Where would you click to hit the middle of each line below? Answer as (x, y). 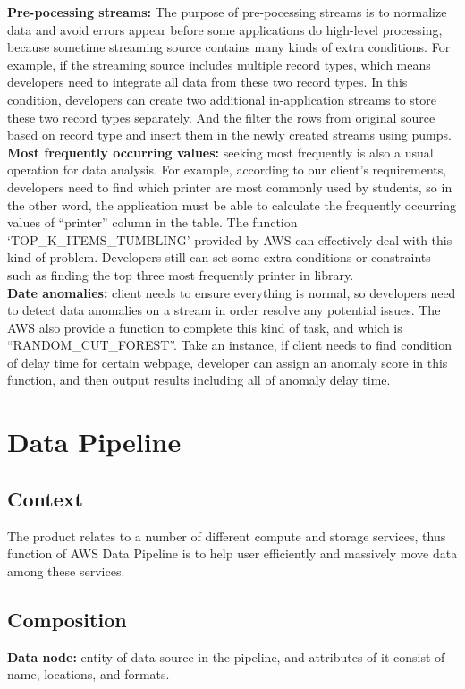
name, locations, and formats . (89, 674)
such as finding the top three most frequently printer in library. (181, 274)
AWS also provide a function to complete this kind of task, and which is (205, 327)
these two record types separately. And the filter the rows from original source (221, 117)
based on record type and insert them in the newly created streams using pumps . (229, 135)
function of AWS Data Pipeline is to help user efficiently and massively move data (232, 553)
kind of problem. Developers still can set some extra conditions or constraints (219, 257)
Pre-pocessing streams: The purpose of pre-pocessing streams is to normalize (227, 12)
